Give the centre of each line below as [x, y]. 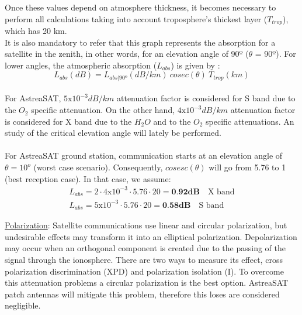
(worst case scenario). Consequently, [98, 167]
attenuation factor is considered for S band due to [206, 98]
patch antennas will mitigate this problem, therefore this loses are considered [142, 294]
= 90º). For [275, 54]
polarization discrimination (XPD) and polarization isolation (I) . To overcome [144, 271]
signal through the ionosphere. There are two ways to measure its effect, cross [144, 259]
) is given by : [195, 65]
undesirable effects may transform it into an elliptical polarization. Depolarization [151, 236]
